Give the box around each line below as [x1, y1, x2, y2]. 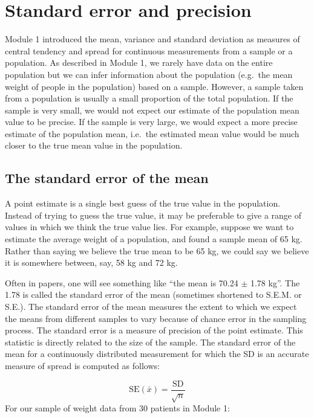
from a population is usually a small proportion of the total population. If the [5, 92, 293, 104]
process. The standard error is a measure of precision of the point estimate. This [5, 324, 303, 336]
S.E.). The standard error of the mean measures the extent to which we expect [5, 300, 297, 313]
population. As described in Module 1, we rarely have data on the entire [5, 56, 273, 69]
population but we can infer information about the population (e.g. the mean [5, 68, 293, 80]
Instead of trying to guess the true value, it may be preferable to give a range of [5, 208, 302, 221]
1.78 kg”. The [250, 276, 300, 289]
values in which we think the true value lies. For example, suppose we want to [5, 220, 294, 233]
